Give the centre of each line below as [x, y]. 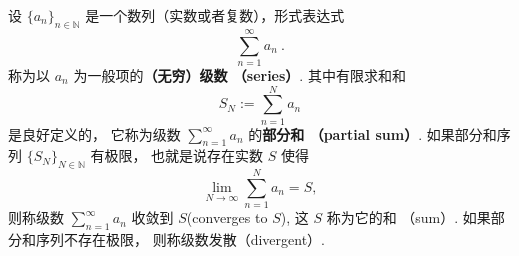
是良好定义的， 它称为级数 [94, 133]
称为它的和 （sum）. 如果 [408, 217]
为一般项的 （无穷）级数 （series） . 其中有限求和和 [239, 74]
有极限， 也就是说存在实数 [177, 155]
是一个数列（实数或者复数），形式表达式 [215, 15]
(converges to [227, 217]
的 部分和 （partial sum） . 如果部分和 [372, 133]
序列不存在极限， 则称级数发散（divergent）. [180, 239]
